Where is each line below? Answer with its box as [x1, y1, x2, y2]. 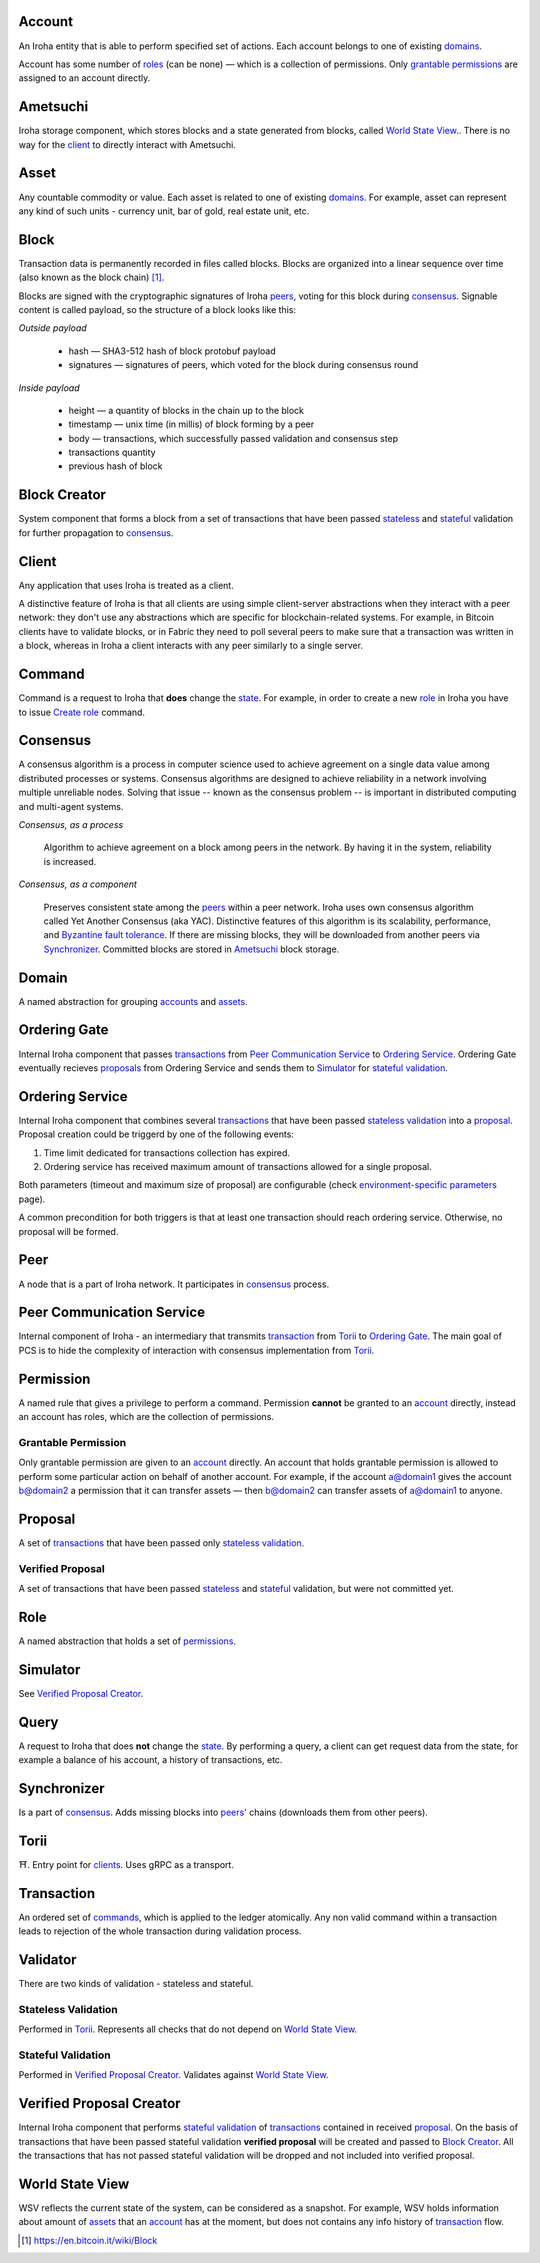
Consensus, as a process [18, 819, 124, 831]
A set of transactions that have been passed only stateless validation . [18, 1536, 305, 1549]
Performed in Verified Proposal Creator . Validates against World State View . [18, 2069, 329, 2081]
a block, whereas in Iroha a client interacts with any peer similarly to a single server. [18, 640, 364, 652]
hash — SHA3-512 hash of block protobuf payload [68, 345, 276, 357]
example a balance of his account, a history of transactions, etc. [18, 1754, 283, 1766]
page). [18, 1193, 46, 1205]
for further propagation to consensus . [18, 526, 174, 539]
